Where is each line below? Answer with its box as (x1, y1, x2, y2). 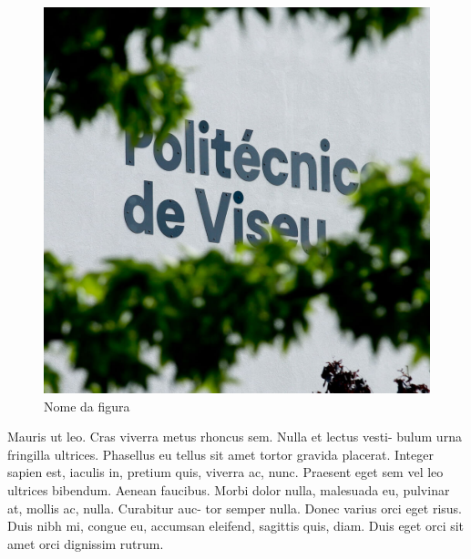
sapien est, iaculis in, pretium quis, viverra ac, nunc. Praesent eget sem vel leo (7, 462, 444, 482)
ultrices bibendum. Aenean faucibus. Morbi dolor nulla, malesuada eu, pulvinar (7, 480, 450, 499)
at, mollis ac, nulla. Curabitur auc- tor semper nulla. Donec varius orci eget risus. (7, 498, 463, 517)
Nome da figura (44, 396, 130, 415)
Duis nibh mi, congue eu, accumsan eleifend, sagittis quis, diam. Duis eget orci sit (7, 516, 465, 535)
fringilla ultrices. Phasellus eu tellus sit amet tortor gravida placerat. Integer (7, 444, 434, 463)
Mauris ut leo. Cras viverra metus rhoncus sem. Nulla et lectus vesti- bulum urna (7, 427, 462, 446)
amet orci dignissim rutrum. (7, 534, 164, 553)
